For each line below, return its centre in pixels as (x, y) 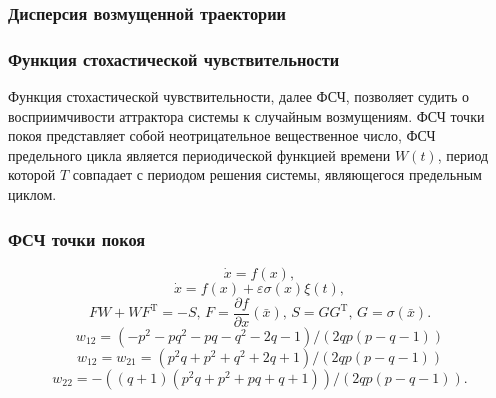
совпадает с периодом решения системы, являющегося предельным (277, 174)
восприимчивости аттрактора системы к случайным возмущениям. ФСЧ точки (246, 115)
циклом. (32, 194)
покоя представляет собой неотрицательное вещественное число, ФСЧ (222, 135)
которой (32, 174)
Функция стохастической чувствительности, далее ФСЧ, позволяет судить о (239, 96)
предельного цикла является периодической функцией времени (199, 154)
